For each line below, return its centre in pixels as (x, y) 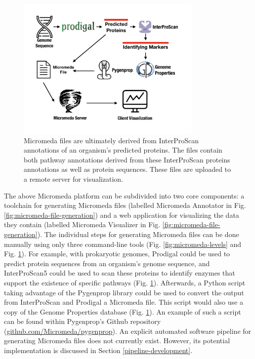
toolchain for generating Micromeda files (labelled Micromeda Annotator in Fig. (125, 205)
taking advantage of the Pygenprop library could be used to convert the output (124, 292)
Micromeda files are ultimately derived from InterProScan (111, 140)
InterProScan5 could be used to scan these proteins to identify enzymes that (120, 273)
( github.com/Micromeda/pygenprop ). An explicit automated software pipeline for (128, 331)
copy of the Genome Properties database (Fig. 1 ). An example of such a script (123, 311)
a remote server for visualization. (73, 179)
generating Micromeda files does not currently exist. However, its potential (117, 340)
